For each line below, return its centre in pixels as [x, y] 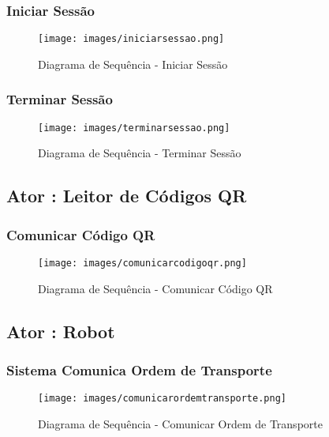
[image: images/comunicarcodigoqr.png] [142, 263]
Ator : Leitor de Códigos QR [127, 196]
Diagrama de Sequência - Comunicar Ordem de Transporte [180, 423]
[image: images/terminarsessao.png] [134, 128]
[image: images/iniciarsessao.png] [131, 39]
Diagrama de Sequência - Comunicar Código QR [155, 288]
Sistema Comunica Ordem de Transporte [139, 369]
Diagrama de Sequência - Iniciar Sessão [133, 64]
